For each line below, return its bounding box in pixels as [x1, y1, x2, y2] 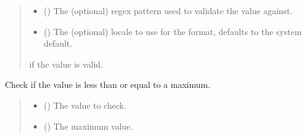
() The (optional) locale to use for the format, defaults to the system [44, 25, 302, 37]
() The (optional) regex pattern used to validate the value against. [44, 4, 293, 17]
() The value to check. [44, 98, 127, 111]
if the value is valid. [29, 57, 104, 70]
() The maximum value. [44, 119, 133, 132]
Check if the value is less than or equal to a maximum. [5, 78, 211, 91]
